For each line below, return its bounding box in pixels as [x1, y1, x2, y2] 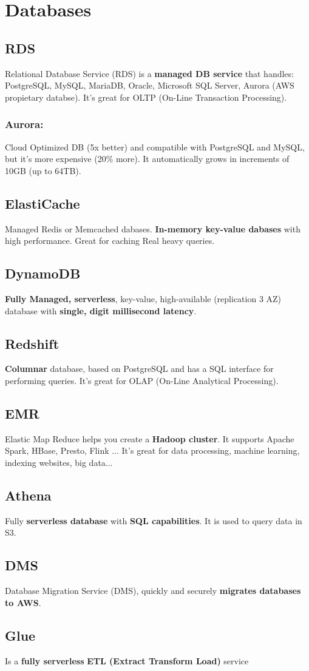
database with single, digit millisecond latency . [5, 304, 197, 317]
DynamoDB [5, 264, 81, 283]
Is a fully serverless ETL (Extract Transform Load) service [5, 654, 249, 667]
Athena [5, 485, 52, 504]
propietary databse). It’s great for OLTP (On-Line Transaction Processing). [5, 90, 287, 103]
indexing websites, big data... [5, 456, 113, 468]
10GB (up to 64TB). [5, 164, 81, 177]
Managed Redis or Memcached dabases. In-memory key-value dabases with [5, 222, 301, 235]
